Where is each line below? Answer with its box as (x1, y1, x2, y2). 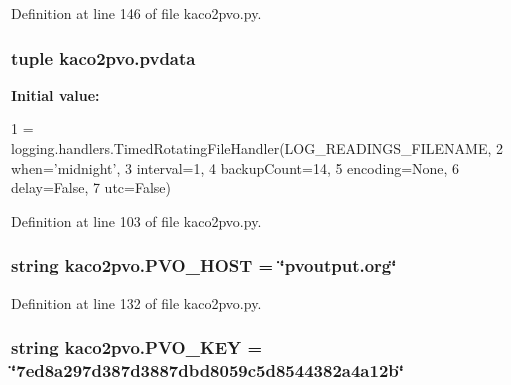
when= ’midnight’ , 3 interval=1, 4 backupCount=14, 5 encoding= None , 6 (11, 157, 460, 178)
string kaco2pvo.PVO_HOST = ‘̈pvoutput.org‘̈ (11, 253, 397, 278)
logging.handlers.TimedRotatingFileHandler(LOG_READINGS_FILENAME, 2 (11, 138, 503, 158)
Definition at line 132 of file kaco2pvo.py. (11, 292, 262, 313)
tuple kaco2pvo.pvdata (11, 45, 196, 70)
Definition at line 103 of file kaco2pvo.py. (11, 210, 262, 231)
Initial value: (11, 84, 100, 105)
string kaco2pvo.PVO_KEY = (11, 335, 263, 360)
